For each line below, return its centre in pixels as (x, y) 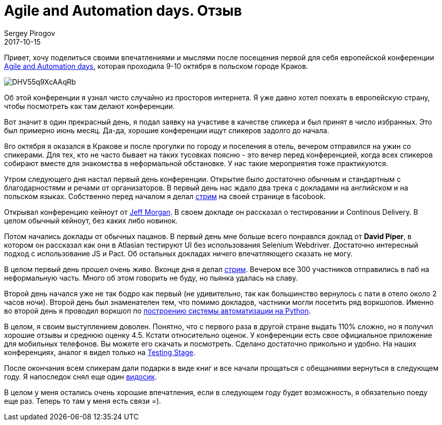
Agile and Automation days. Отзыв (123, 11)
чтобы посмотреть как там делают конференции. (90, 106)
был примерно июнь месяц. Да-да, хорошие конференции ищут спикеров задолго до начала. (167, 130)
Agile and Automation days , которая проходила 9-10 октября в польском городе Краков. (156, 66)
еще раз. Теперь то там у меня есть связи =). (83, 401)
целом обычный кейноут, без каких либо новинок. (91, 220)
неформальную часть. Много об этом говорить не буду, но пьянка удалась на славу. (151, 278)
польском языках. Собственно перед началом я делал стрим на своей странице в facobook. (165, 196)
